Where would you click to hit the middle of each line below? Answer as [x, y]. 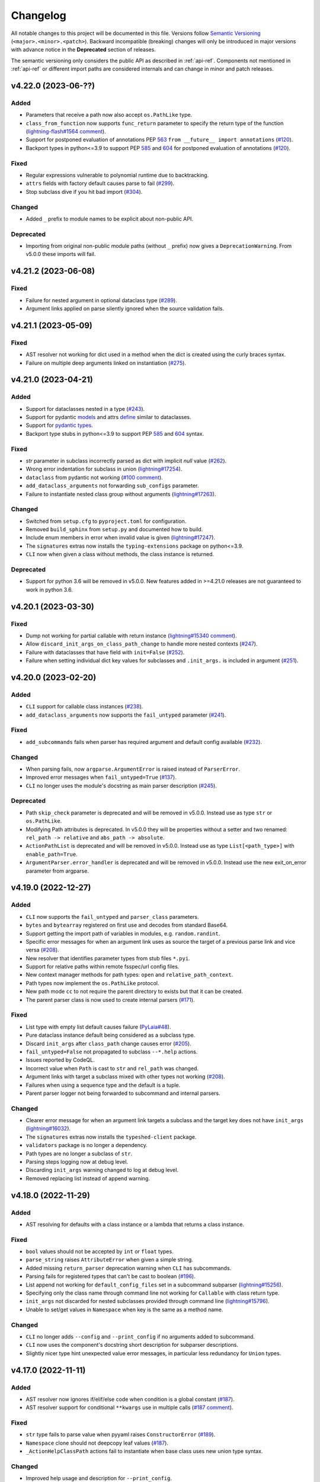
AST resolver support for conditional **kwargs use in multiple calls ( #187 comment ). [129, 1407]
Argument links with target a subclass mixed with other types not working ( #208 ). [125, 1077]
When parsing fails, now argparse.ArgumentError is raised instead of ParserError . [133, 769]
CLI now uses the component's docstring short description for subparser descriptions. [132, 1345]
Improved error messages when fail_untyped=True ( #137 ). [101, 777]
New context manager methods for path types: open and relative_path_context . [129, 975]
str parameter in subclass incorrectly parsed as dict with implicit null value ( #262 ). [126, 461]
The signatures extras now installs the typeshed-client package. [111, 1137]
